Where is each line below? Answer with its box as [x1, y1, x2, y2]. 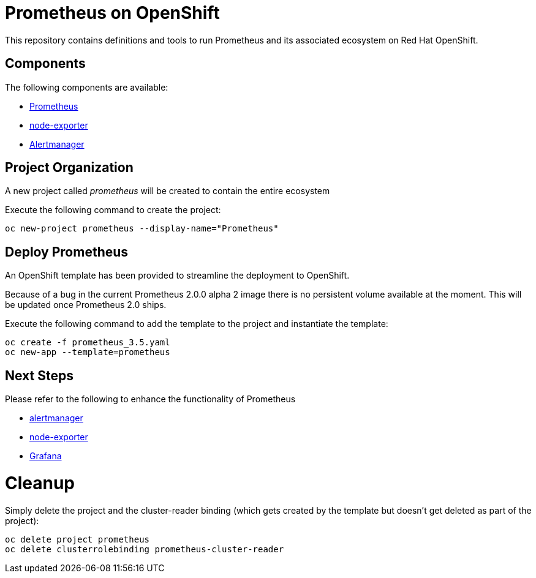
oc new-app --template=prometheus [5, 347, 170, 358]
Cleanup [5, 472, 75, 494]
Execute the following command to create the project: [5, 205, 221, 216]
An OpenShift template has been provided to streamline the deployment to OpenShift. [5, 270, 350, 281]
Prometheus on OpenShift [5, 2, 220, 23]
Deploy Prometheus [5, 244, 129, 260]
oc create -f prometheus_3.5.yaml [5, 337, 170, 348]
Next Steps [5, 367, 74, 383]
